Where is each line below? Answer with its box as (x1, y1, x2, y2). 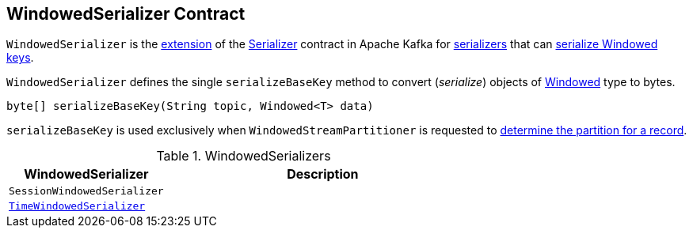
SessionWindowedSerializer (9, 185, 164, 198)
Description (287, 166, 359, 183)
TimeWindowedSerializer (9, 200, 146, 213)
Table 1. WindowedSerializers (156, 148, 331, 164)
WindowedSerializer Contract (6, 4, 246, 24)
